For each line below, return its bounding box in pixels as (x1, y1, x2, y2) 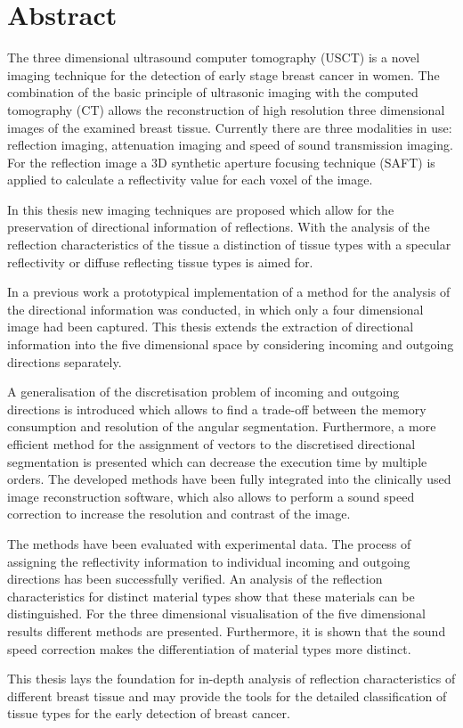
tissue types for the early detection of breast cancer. (7, 704, 290, 723)
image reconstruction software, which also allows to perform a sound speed (7, 487, 415, 505)
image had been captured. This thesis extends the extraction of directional (7, 317, 414, 336)
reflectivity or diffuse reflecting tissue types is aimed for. (7, 252, 313, 271)
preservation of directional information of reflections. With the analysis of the (7, 217, 430, 236)
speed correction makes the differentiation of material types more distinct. (7, 639, 411, 658)
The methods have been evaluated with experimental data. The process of (7, 534, 411, 552)
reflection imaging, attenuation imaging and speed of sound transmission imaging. (7, 135, 454, 154)
